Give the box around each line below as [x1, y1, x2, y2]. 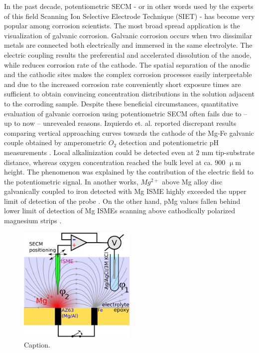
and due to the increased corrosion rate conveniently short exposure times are [4, 79, 241, 89]
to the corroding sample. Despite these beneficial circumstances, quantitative [4, 98, 239, 108]
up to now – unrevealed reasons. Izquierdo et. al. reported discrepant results [4, 118, 237, 128]
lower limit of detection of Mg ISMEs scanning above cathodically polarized [4, 205, 236, 216]
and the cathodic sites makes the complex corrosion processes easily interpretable [4, 69, 252, 80]
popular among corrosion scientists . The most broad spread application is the [4, 20, 240, 31]
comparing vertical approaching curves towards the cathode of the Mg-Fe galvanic [4, 127, 254, 138]
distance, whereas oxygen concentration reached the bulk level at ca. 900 [4, 157, 226, 167]
